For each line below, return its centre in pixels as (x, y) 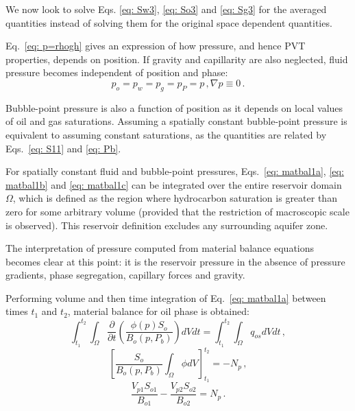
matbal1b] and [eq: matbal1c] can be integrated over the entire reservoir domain (174, 184)
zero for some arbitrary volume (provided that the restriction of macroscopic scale (177, 211)
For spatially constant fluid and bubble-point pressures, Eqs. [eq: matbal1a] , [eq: (175, 171)
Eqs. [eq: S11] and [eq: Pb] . (63, 148)
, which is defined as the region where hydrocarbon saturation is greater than (175, 198)
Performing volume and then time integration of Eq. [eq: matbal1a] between (166, 297)
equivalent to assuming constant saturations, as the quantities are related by (166, 134)
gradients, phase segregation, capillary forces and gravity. (125, 275)
